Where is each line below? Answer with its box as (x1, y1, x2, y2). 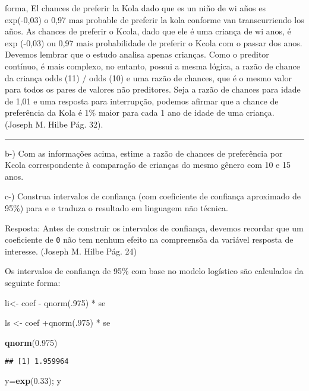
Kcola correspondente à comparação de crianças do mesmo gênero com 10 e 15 (5, 158, 291, 171)
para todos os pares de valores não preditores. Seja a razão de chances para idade (5, 83, 301, 96)
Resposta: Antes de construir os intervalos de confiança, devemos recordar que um (5, 221, 304, 234)
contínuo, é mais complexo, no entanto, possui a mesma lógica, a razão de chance (5, 59, 300, 72)
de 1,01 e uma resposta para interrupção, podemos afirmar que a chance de (5, 94, 279, 107)
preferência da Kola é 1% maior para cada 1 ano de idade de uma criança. (5, 106, 275, 119)
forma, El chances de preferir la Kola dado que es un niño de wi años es (5, 2, 266, 14)
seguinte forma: (5, 276, 61, 288)
